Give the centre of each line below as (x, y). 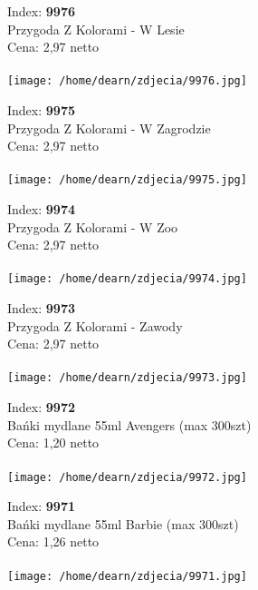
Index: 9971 (41, 506)
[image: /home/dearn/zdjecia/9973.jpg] (127, 378)
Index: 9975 (41, 110)
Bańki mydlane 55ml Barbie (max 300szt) (123, 523)
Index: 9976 (41, 11)
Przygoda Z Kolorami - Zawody (95, 325)
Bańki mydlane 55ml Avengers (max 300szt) (129, 424)
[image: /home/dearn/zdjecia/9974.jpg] (127, 279)
